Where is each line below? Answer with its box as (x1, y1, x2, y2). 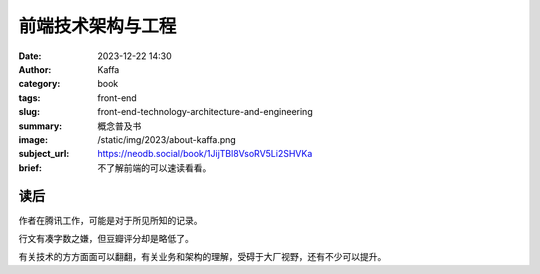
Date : (18, 50, 42, 62)
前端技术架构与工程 (18, 15, 177, 37)
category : (18, 78, 61, 90)
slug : (18, 106, 40, 118)
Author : (18, 63, 52, 75)
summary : (18, 120, 63, 132)
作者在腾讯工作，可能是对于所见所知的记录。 (18, 214, 203, 226)
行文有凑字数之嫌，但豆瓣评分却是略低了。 (18, 232, 194, 244)
